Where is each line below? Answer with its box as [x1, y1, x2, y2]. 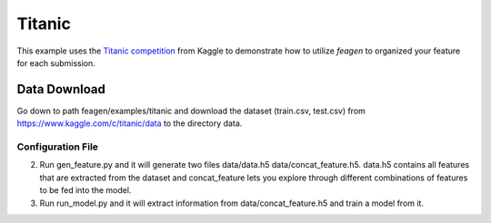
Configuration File [16, 141, 99, 153]
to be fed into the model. [39, 185, 132, 196]
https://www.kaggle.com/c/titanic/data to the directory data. [16, 118, 243, 129]
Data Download [16, 82, 106, 97]
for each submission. [16, 57, 95, 68]
